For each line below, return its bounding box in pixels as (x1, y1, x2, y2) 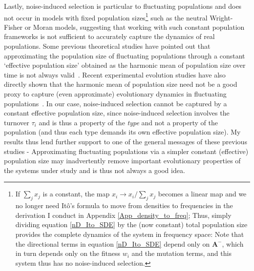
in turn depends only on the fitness (15, 248, 120, 258)
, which (222, 238, 244, 249)
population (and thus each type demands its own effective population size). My (4, 127, 241, 137)
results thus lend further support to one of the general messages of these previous (4, 136, 247, 146)
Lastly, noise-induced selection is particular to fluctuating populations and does (4, 1, 242, 11)
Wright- (210, 12, 233, 22)
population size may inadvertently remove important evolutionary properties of (4, 155, 241, 166)
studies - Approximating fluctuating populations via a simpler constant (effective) (4, 146, 249, 156)
